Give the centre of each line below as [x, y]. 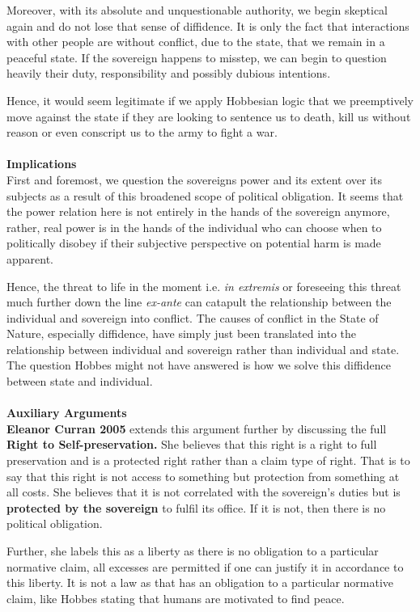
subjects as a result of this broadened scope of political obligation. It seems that [205, 195]
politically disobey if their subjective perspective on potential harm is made [194, 243]
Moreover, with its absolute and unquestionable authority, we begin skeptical [197, 10]
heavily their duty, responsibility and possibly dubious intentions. [169, 73]
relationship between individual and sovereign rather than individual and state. [203, 349]
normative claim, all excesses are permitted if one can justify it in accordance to [205, 566]
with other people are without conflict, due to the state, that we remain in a [196, 42]
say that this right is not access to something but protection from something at [203, 476]
